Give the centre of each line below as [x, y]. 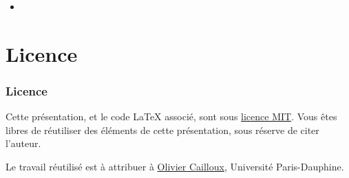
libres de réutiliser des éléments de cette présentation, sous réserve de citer [162, 130]
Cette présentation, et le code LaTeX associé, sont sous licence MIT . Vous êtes [171, 116]
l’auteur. [23, 143]
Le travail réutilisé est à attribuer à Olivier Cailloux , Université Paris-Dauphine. [175, 166]
